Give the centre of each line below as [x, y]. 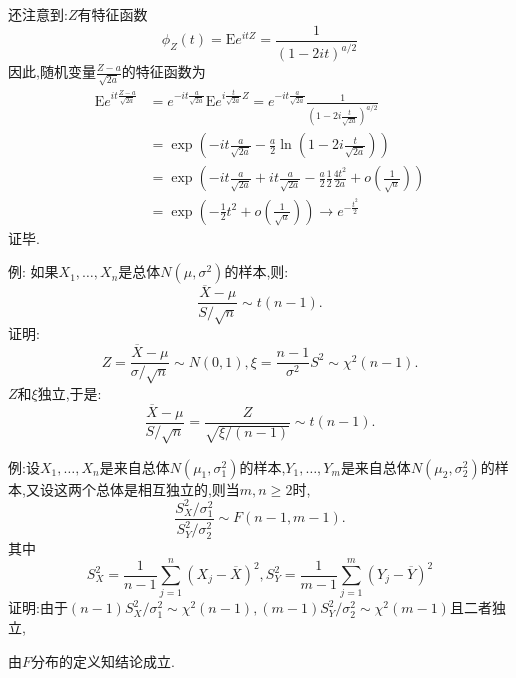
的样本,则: [256, 271]
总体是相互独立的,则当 [167, 488]
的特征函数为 [163, 71]
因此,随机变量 [52, 71]
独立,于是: [69, 392]
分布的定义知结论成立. [103, 660]
